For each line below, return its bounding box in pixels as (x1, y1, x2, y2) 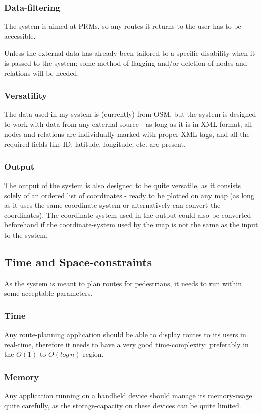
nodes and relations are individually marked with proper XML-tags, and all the (4, 128, 250, 139)
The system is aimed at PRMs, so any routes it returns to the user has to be (4, 21, 241, 31)
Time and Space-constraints (4, 254, 152, 269)
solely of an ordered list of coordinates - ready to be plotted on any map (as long (4, 190, 254, 200)
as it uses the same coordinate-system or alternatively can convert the (4, 200, 221, 210)
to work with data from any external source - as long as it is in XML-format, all (4, 119, 252, 129)
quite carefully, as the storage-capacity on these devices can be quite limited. (4, 400, 241, 410)
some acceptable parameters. (4, 288, 93, 298)
